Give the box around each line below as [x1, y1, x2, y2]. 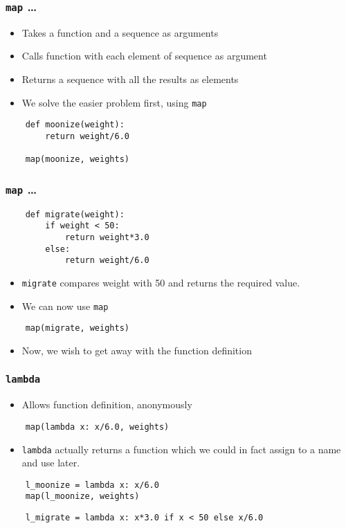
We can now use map [21, 298, 109, 313]
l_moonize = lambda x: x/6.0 [25, 480, 159, 490]
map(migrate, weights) [25, 323, 129, 334]
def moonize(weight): [25, 120, 125, 130]
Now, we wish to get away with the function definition [21, 343, 252, 357]
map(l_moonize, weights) [25, 491, 140, 502]
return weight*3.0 [64, 232, 149, 242]
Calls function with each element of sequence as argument [21, 48, 267, 63]
